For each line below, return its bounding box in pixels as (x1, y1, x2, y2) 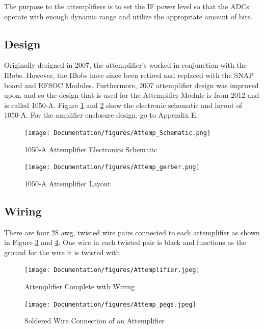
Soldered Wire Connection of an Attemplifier (24, 315, 165, 326)
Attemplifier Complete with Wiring (24, 281, 135, 292)
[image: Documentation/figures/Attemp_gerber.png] (24, 163, 200, 171)
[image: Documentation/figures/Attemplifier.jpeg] (24, 266, 200, 274)
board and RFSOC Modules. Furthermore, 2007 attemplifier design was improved (4, 79, 259, 90)
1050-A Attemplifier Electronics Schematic (24, 144, 157, 154)
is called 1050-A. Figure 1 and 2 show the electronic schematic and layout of (4, 99, 243, 110)
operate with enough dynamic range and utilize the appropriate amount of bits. (4, 11, 253, 21)
